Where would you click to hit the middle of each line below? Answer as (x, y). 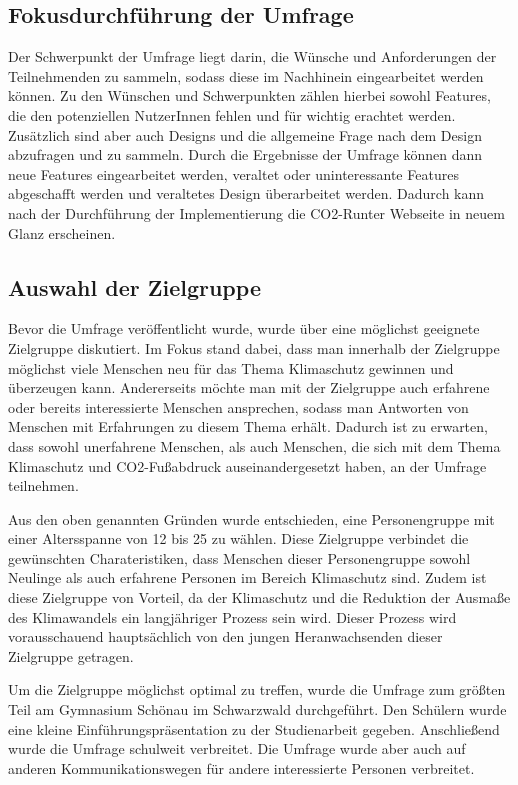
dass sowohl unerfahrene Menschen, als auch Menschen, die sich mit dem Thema (254, 445)
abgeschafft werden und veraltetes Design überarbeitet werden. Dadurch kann (246, 193)
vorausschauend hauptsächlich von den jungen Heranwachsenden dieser (225, 636)
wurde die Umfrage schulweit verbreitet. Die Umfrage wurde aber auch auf (237, 748)
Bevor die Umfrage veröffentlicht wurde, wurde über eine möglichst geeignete (244, 328)
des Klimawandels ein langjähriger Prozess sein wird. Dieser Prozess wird (232, 616)
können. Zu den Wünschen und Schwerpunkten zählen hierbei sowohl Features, (249, 95)
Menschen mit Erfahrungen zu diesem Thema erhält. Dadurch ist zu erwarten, (248, 426)
